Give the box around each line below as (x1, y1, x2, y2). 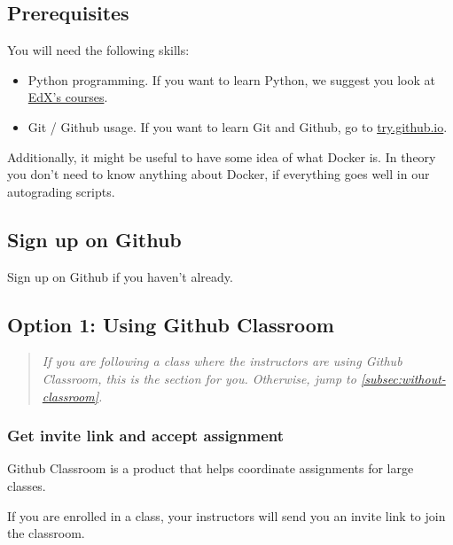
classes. (7, 476, 46, 494)
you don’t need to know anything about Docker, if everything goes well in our (7, 165, 430, 183)
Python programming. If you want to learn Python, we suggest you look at (27, 70, 435, 89)
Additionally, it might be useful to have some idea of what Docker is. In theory (7, 147, 436, 166)
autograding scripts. (7, 182, 115, 200)
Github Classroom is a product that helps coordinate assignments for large (7, 459, 414, 478)
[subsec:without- (360, 369, 446, 387)
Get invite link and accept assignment (7, 424, 285, 447)
